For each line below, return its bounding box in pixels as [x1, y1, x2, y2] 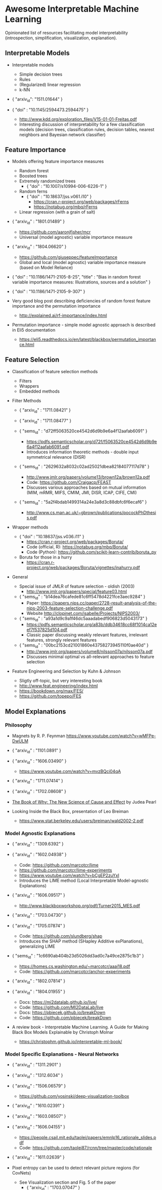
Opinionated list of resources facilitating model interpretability [5, 30, 128, 35]
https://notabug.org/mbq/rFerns [33, 204, 98, 210]
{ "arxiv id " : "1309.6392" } [12, 841, 64, 848]
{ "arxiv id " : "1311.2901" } [12, 1061, 61, 1069]
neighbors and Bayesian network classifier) [19, 132, 106, 137]
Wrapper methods [12, 524, 48, 530]
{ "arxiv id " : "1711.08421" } [19, 407, 71, 414]
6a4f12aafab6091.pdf [26, 444, 69, 450]
